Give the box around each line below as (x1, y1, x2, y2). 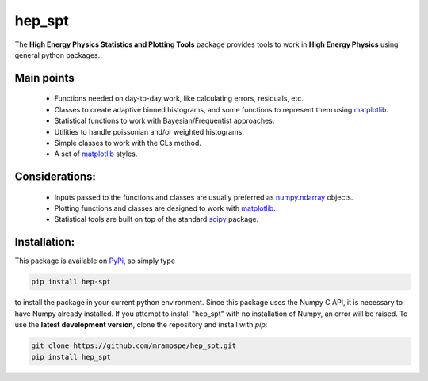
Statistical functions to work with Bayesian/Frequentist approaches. (54, 116, 275, 126)
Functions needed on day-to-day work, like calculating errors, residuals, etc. (54, 93, 304, 103)
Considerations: (14, 170, 97, 184)
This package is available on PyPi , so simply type (14, 256, 176, 265)
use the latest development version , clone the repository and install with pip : (14, 320, 268, 330)
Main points (14, 71, 75, 85)
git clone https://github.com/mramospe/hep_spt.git (31, 341, 237, 350)
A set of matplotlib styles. (54, 149, 138, 158)
